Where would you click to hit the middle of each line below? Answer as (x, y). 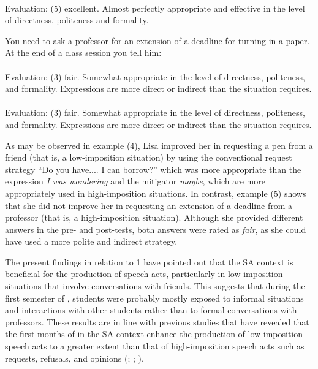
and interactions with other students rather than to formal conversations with (151, 310)
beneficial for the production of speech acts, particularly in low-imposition (144, 274)
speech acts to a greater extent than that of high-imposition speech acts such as (155, 346)
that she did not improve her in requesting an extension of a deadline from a (149, 205)
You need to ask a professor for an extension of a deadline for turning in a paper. (157, 40)
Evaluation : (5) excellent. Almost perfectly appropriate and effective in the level (155, 8)
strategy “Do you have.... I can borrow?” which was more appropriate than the (153, 169)
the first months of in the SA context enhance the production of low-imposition (154, 334)
